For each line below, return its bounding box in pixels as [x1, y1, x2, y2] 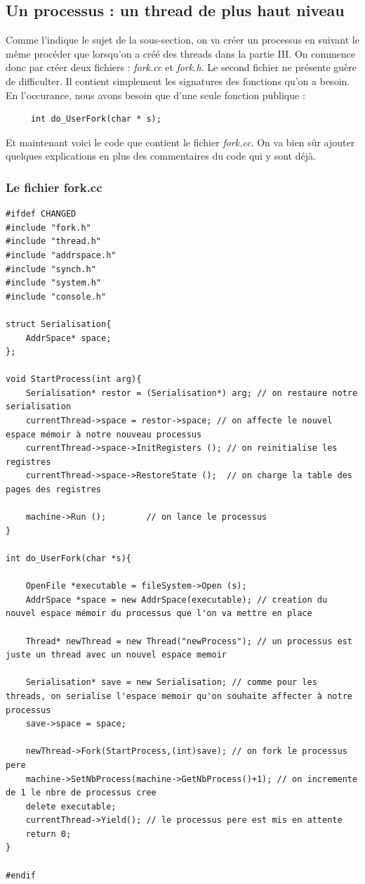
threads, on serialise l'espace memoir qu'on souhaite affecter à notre [6, 691, 352, 701]
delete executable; [25, 801, 117, 812]
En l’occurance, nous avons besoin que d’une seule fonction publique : [6, 87, 305, 102]
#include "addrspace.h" [6, 250, 117, 260]
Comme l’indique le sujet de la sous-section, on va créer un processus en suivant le [6, 32, 359, 47]
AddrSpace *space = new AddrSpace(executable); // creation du [25, 594, 328, 605]
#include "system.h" [6, 278, 102, 288]
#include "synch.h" [6, 264, 96, 274]
